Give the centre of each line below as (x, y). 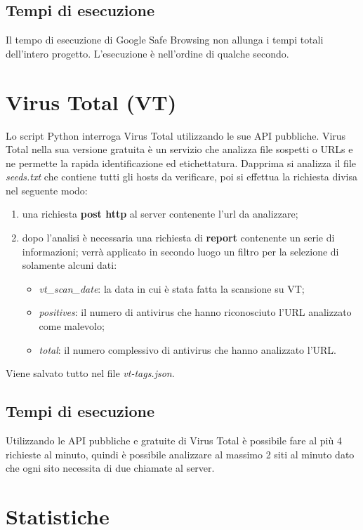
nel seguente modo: (47, 190)
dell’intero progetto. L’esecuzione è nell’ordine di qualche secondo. (147, 53)
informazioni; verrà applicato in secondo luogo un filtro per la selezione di (180, 251)
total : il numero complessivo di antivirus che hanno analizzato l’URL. (187, 349)
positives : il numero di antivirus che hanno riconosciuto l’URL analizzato (195, 312)
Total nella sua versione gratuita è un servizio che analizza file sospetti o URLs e (179, 149)
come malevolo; (72, 326)
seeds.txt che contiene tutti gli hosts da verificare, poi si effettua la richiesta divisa (181, 177)
